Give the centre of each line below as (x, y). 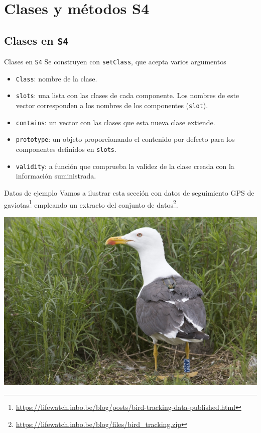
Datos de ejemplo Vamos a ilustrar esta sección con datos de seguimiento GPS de (129, 193)
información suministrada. (56, 176)
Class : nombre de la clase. (56, 78)
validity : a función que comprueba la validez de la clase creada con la (125, 166)
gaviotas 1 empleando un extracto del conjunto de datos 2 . (91, 204)
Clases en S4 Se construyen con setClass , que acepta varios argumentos (115, 62)
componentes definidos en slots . (66, 149)
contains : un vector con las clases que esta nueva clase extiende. (115, 122)
